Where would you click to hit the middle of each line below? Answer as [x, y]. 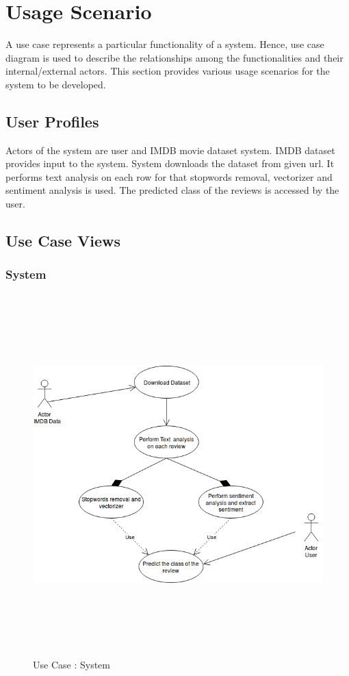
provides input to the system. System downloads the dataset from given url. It [170, 163]
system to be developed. [56, 84]
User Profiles [52, 121]
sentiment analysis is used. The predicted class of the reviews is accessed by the [172, 190]
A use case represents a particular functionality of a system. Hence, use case [165, 44]
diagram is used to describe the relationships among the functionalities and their [174, 57]
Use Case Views [63, 241]
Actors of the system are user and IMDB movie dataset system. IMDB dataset [170, 150]
